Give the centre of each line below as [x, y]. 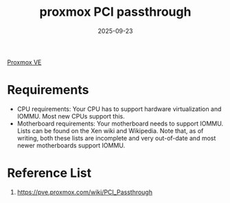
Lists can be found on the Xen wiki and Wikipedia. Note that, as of [110, 130]
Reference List [49, 173]
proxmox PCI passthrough [115, 12]
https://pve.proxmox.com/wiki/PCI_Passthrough [85, 192]
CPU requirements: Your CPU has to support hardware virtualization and [119, 109]
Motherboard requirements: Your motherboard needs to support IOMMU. [120, 123]
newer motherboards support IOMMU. [71, 145]
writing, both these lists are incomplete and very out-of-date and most [116, 138]
